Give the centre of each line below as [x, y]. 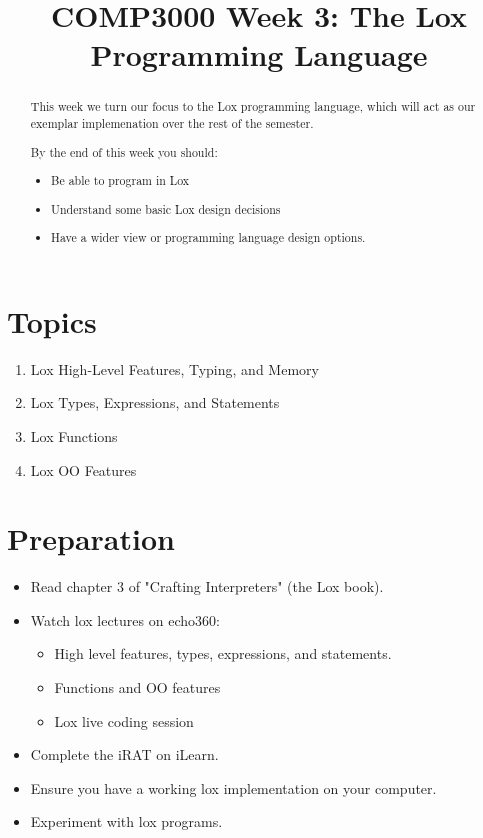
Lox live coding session [124, 720]
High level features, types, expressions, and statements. [223, 653]
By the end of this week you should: [124, 151]
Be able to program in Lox [120, 180]
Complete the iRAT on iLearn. [124, 754]
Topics [52, 320]
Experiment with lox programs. [126, 821]
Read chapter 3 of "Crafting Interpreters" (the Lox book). [207, 586]
